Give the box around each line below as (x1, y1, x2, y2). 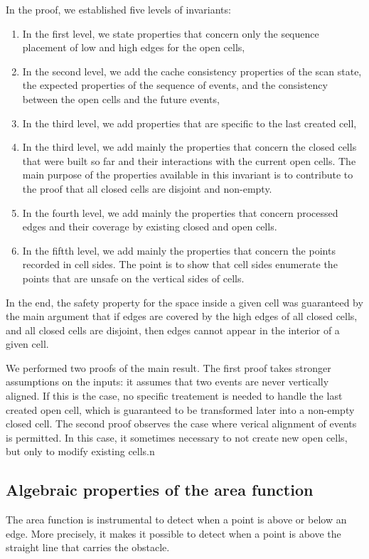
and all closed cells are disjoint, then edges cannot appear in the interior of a (6, 322, 340, 337)
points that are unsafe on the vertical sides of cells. (22, 270, 245, 285)
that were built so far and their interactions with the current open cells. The (22, 153, 356, 168)
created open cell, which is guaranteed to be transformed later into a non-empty (6, 402, 355, 417)
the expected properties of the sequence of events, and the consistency (22, 78, 328, 92)
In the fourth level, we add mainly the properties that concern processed (22, 205, 338, 220)
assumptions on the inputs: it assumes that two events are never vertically (6, 374, 329, 389)
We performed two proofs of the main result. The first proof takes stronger (6, 360, 331, 375)
